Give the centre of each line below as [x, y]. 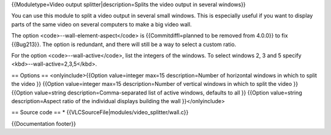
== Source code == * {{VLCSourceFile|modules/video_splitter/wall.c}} [100, 112]
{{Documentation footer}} [44, 123]
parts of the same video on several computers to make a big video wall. [102, 24]
